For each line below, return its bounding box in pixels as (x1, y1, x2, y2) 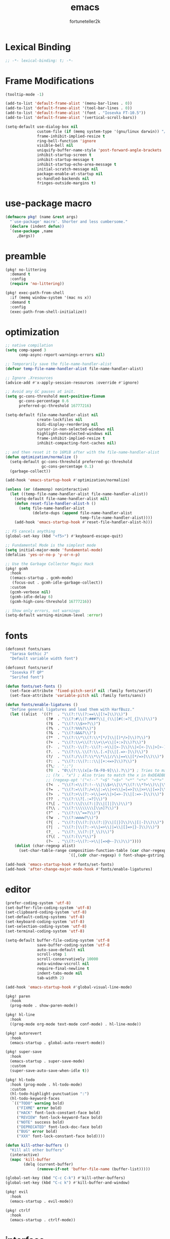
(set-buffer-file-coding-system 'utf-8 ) (5, 905, 92, 910)
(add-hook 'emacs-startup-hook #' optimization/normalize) (5, 478, 130, 483)
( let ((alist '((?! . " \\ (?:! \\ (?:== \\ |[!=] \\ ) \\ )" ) (10, 712, 128, 717)
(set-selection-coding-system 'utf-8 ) (5, 924, 87, 929)
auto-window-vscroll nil (37, 961, 90, 967)
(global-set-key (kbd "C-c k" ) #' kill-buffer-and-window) (5, 1180, 130, 1185)
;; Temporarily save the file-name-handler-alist (5, 361, 112, 366)
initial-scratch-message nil (37, 167, 99, 172)
